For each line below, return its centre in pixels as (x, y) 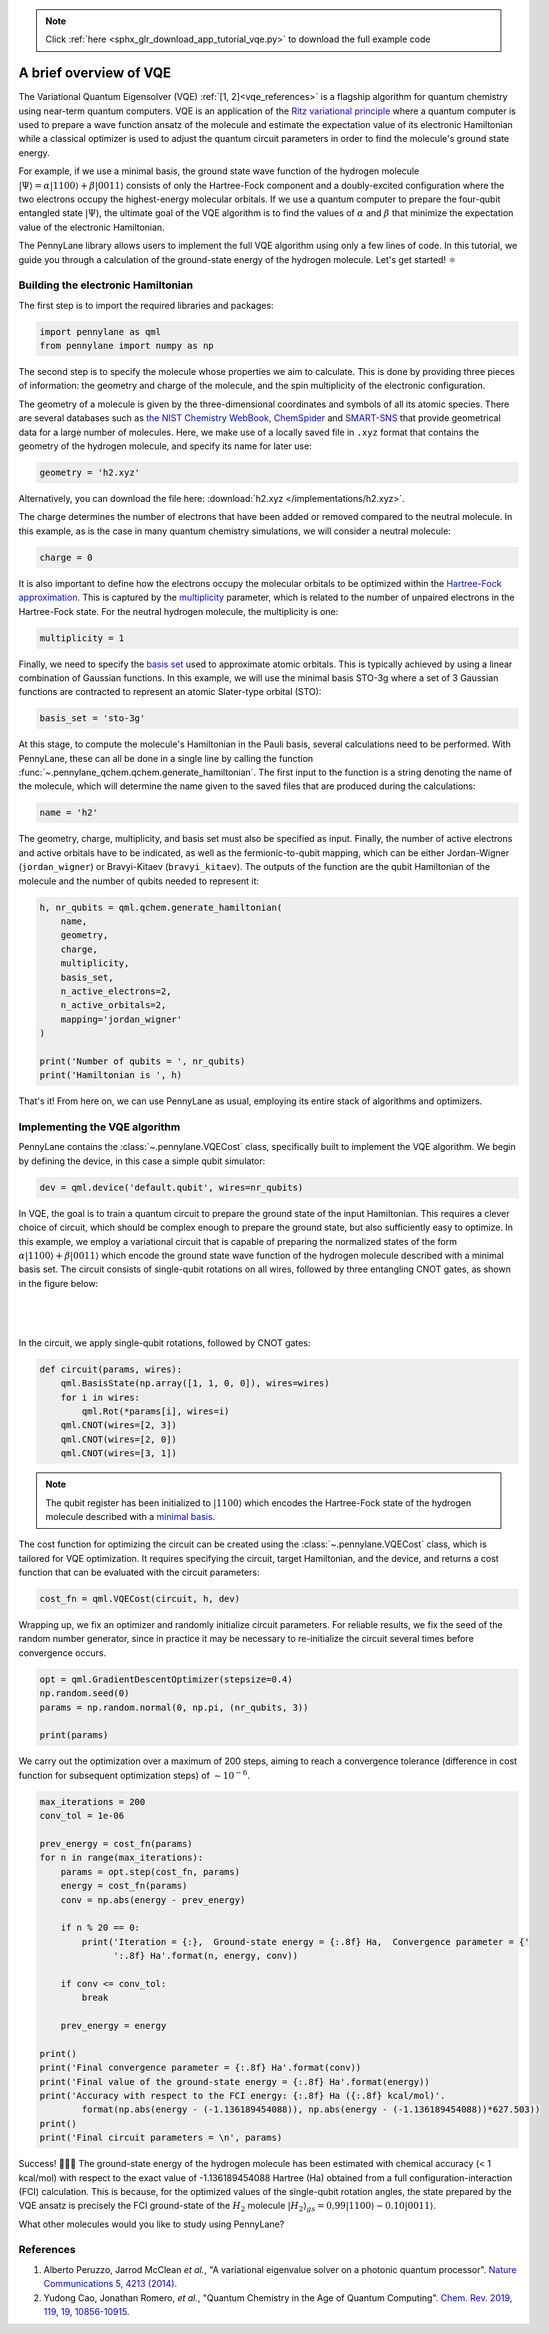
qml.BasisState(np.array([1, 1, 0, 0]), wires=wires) (195, 1383)
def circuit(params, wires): (111, 1369)
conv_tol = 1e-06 (82, 1816)
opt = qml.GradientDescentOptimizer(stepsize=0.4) (166, 1679)
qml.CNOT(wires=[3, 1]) (118, 1453)
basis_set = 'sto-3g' (92, 718)
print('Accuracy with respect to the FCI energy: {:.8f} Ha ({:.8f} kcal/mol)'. (242, 2095)
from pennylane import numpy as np (126, 346)
